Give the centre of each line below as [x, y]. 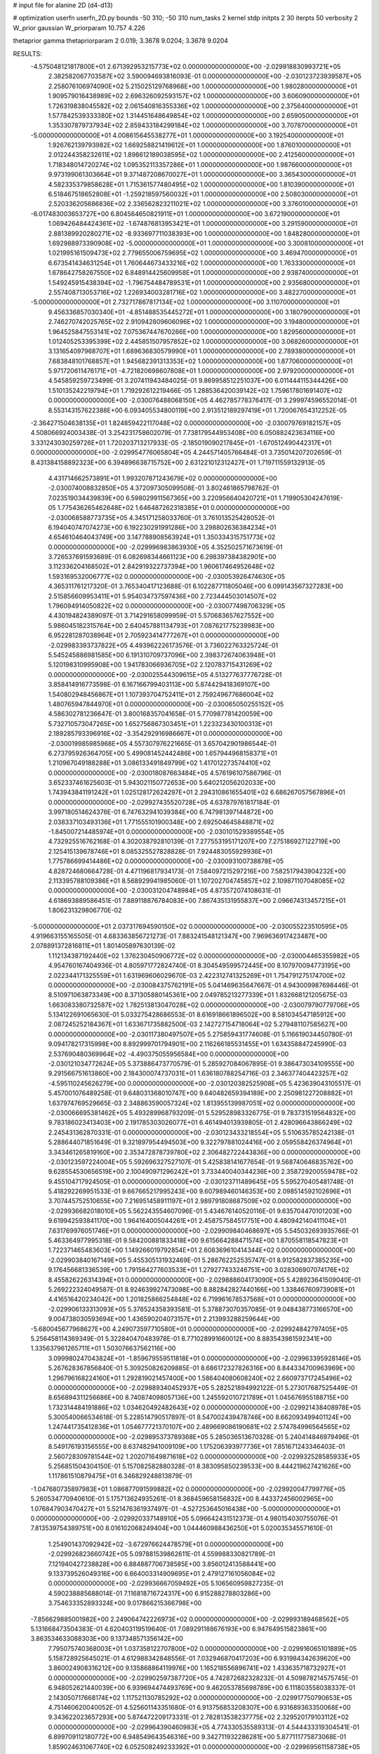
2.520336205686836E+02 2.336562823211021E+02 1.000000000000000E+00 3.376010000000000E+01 [203, 204]
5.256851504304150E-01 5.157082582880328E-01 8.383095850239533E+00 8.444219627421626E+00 [199, 1466]
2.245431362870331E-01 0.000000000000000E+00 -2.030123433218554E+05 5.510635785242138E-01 [201, 1132]
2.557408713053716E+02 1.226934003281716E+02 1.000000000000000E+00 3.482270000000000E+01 [202, 292]
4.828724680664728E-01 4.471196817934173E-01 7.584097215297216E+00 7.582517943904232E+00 [197, 871]
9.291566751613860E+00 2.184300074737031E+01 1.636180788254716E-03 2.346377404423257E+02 [198, 1073]
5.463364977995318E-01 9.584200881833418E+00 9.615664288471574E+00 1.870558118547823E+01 [198, 1240]
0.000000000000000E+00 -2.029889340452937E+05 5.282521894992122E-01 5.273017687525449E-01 [203, 1387]
